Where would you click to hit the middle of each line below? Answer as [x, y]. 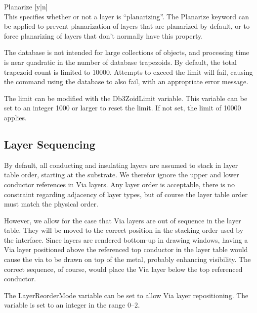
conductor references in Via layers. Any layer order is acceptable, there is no [119, 184]
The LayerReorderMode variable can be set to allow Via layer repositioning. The [126, 295]
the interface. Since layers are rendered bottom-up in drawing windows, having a [126, 239]
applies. [15, 117]
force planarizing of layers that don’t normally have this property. [104, 35]
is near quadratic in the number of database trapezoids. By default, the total [120, 62]
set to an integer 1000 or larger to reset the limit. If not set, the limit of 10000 [123, 108]
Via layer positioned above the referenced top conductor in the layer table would [126, 249]
